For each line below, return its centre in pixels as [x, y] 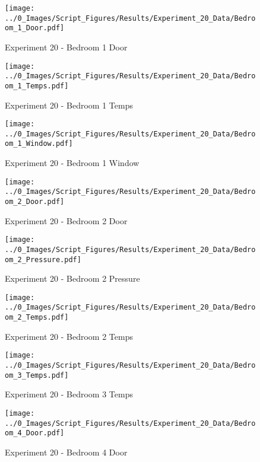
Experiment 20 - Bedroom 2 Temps [69, 336]
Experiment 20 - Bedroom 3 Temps [69, 394]
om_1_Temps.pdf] [37, 86]
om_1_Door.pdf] [35, 28]
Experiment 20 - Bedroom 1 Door [66, 47]
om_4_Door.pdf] [35, 433]
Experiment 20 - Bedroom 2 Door [66, 220]
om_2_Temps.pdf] [37, 318]
